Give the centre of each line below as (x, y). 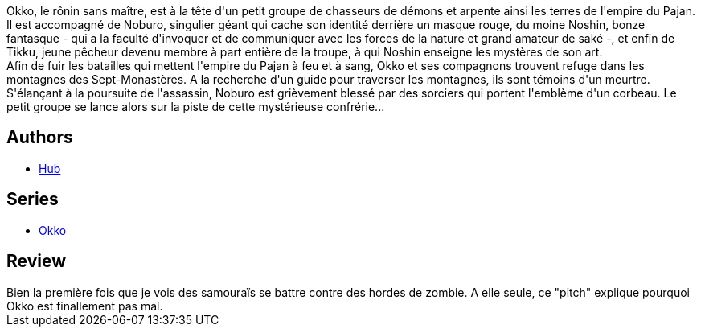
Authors (40, 138)
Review (37, 261)
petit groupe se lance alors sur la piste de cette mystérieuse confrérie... (196, 107)
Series (33, 199)
